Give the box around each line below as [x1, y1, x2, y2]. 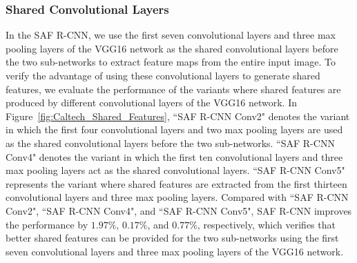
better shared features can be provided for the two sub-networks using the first [6, 231, 339, 245]
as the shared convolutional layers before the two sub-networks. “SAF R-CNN [6, 135, 335, 150]
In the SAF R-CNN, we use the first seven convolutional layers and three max [6, 28, 336, 42]
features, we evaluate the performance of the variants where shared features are [6, 81, 341, 96]
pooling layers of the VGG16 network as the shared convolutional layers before [6, 41, 338, 55]
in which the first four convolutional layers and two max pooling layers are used [6, 122, 343, 137]
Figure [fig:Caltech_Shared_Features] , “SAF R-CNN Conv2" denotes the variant [6, 108, 350, 123]
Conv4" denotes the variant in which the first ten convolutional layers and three [6, 149, 343, 164]
